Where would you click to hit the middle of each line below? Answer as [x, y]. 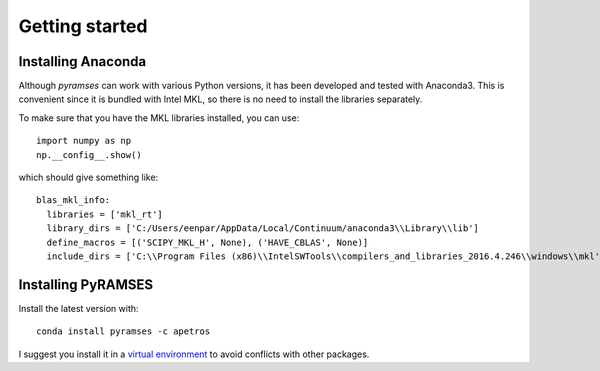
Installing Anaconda [82, 61]
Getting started [83, 26]
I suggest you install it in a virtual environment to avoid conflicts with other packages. [194, 354]
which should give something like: [88, 177]
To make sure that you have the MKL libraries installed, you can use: [159, 117]
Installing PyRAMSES [86, 284]
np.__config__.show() [89, 154]
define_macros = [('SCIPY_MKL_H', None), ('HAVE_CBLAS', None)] [207, 242]
